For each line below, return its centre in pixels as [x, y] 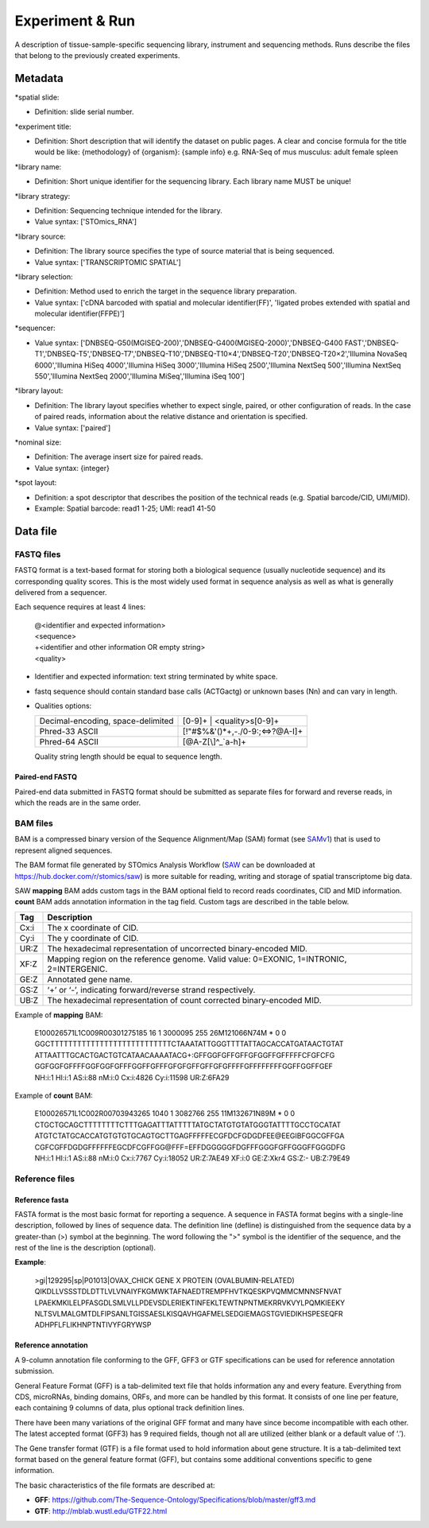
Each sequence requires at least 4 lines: [80, 607]
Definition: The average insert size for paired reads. [119, 457]
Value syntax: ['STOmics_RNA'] [86, 222]
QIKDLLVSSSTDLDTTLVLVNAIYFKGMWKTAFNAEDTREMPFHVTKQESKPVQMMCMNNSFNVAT [188, 1292]
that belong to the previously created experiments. [97, 55]
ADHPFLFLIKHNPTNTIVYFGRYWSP [93, 1325]
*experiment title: [43, 126]
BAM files [34, 823]
